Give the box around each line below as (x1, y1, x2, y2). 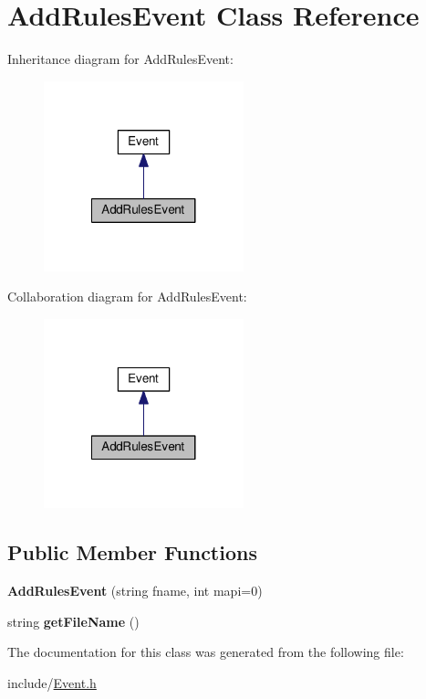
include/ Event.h (7, 673, 97, 693)
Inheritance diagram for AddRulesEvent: (7, 49, 234, 69)
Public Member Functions (7, 538, 257, 567)
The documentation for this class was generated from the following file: (7, 642, 404, 662)
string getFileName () (7, 611, 140, 630)
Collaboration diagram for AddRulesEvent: (7, 287, 247, 306)
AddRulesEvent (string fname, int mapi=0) (7, 581, 263, 600)
